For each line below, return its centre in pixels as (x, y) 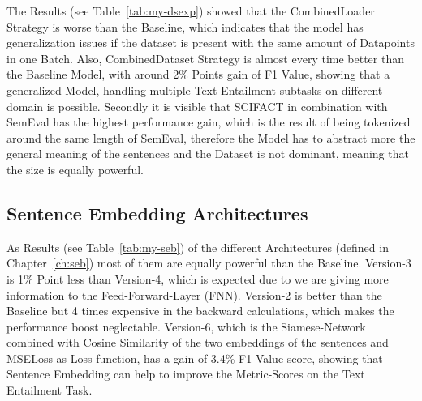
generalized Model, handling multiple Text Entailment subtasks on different (195, 90)
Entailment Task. (50, 390)
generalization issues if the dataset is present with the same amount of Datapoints (211, 43)
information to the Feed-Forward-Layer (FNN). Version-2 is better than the (194, 294)
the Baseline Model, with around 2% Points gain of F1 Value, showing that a (198, 74)
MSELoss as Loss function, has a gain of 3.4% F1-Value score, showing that (195, 358)
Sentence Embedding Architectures (157, 213)
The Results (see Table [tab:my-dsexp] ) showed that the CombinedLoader (191, 11)
